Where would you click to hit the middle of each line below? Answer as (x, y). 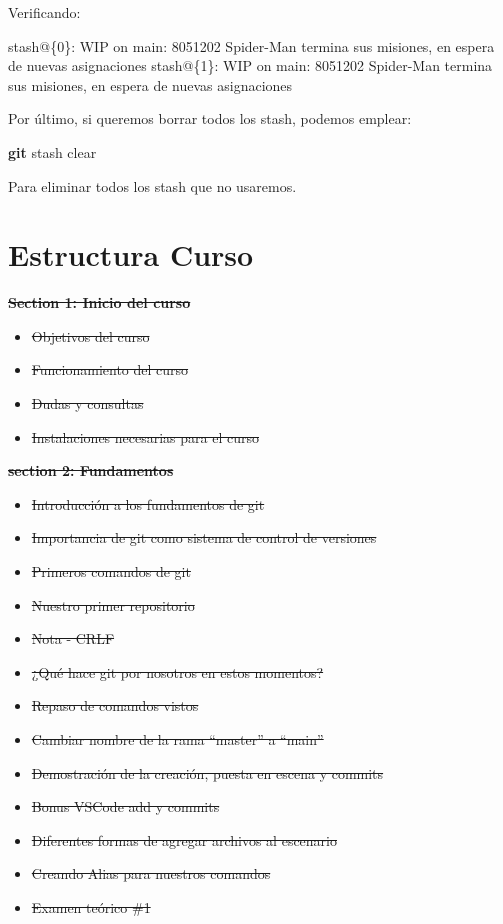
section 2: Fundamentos (91, 470)
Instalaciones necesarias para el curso (145, 436)
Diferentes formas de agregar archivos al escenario (184, 839)
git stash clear (52, 151)
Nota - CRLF (73, 638)
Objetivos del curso (90, 335)
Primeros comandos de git (111, 571)
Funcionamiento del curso (110, 369)
